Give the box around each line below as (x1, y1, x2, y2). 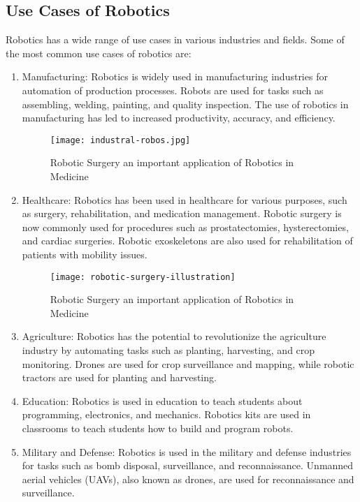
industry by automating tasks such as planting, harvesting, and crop (22, 343, 315, 357)
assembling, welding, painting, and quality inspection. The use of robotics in (22, 96, 349, 111)
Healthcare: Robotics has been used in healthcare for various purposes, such (22, 192, 347, 207)
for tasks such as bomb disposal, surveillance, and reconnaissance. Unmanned (22, 458, 354, 473)
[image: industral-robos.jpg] (50, 135, 191, 145)
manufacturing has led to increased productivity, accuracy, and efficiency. (22, 110, 336, 125)
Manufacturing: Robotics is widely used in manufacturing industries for (22, 69, 328, 84)
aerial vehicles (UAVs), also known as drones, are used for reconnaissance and (22, 471, 354, 486)
